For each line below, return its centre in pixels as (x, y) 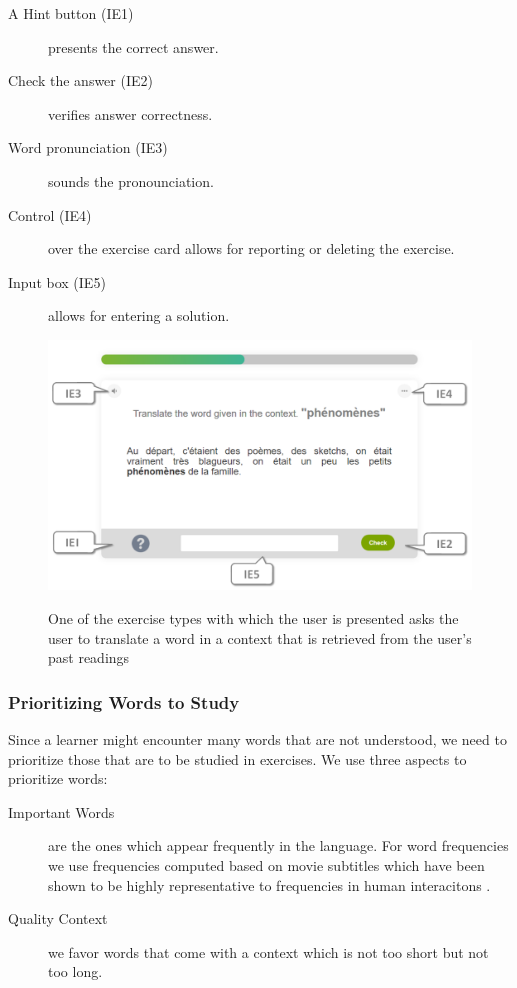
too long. (75, 971)
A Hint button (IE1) (71, 13)
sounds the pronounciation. (131, 180)
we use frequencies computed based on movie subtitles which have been (266, 865)
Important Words (61, 811)
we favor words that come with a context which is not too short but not (268, 951)
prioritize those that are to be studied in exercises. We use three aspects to (237, 758)
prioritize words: (58, 778)
